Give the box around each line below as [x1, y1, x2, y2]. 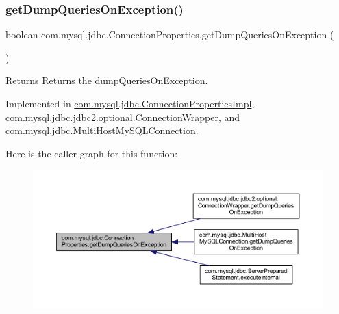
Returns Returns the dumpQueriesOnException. [5, 73, 208, 88]
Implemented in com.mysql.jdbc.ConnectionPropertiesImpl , [5, 96, 255, 110]
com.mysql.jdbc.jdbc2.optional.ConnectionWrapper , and [5, 109, 240, 124]
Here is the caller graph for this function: [5, 146, 178, 160]
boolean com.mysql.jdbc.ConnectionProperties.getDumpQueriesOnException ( [5, 27, 334, 42]
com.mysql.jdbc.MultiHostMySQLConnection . [5, 123, 199, 138]
